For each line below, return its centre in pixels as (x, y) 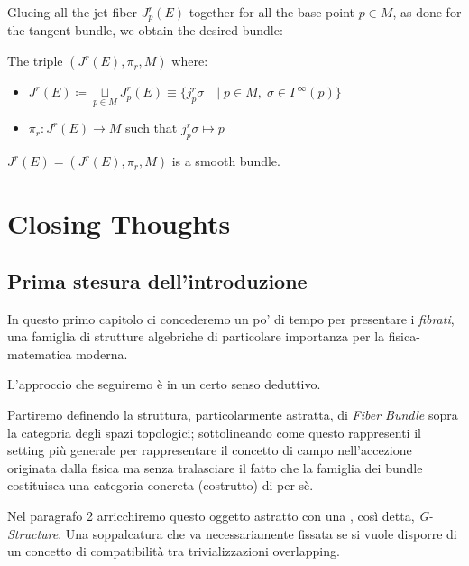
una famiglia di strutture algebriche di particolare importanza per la (196, 336)
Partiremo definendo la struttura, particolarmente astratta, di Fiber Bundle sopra (233, 415)
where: (190, 61)
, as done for (427, 12)
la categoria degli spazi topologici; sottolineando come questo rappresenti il (214, 432)
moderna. (102, 353)
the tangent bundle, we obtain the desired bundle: (145, 30)
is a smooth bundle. (226, 161)
